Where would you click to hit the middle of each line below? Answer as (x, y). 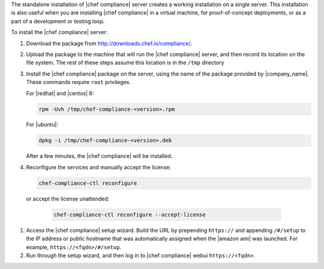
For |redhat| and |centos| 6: (60, 93)
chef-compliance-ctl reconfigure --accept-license (130, 214)
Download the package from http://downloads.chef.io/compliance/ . (109, 43)
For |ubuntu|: (42, 125)
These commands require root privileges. (79, 82)
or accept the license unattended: (68, 199)
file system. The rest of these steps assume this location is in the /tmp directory (125, 62)
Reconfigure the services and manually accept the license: (98, 167)
